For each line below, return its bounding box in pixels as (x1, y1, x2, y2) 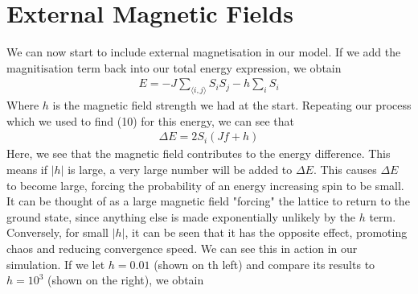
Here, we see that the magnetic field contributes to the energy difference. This (6, 145, 391, 162)
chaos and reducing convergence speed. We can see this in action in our (6, 239, 358, 256)
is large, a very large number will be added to (68, 160, 293, 177)
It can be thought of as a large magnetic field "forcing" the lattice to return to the (6, 193, 410, 209)
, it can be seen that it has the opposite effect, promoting (125, 224, 408, 241)
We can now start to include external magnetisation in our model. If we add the (6, 43, 401, 60)
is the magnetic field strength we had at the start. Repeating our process (52, 97, 412, 114)
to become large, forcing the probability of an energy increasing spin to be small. (6, 176, 404, 193)
